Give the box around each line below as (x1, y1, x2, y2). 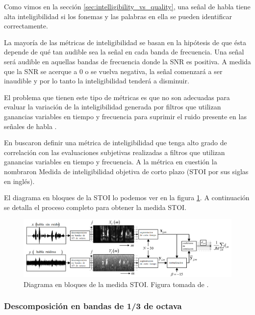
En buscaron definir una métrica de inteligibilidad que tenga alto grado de (4, 137, 227, 148)
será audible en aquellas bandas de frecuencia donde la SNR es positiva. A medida (4, 56, 251, 66)
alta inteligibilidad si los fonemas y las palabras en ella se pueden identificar (4, 11, 232, 21)
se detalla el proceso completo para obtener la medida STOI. (4, 202, 187, 212)
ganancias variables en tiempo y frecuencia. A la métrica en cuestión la (4, 157, 217, 167)
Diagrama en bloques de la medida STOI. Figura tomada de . (24, 279, 209, 289)
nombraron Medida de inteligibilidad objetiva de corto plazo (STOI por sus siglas (4, 166, 249, 176)
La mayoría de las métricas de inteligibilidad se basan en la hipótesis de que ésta (4, 37, 246, 47)
